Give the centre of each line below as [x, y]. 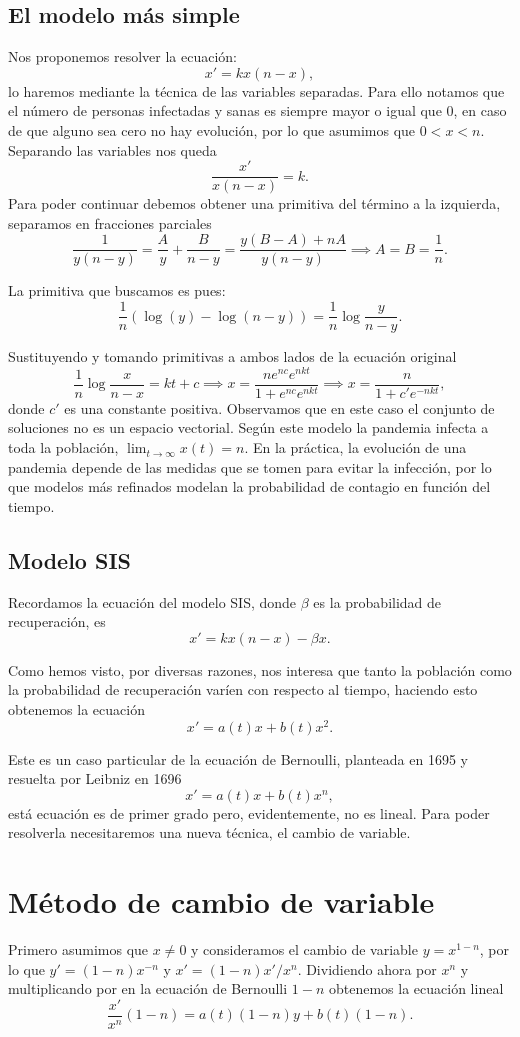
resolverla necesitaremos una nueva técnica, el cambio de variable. [209, 832]
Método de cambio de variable [221, 901]
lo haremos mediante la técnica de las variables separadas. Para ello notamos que [256, 90]
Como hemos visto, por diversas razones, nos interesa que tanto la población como [260, 669]
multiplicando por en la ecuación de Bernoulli [148, 988]
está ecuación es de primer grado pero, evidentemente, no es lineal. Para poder [249, 812]
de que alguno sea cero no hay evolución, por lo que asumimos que [212, 129]
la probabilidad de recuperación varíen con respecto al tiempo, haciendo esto [243, 689]
